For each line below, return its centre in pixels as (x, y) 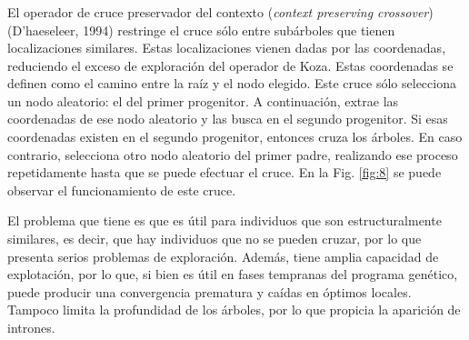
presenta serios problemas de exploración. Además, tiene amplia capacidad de (223, 256)
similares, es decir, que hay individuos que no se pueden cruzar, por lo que (215, 239)
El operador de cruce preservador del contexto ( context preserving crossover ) (220, 11)
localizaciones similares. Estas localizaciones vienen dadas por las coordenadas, (227, 48)
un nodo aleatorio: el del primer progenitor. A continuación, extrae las (203, 100)
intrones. (31, 328)
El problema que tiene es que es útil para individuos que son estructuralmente (225, 220)
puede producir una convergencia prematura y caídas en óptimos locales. (210, 291)
